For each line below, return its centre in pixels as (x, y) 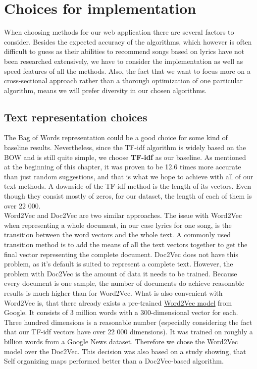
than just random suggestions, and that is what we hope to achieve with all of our (129, 176)
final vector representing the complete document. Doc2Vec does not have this (121, 254)
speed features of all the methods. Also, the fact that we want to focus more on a (127, 71)
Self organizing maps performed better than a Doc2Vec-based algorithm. (114, 361)
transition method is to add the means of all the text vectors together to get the (126, 244)
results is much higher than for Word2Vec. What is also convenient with (113, 292)
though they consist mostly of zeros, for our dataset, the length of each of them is (128, 196)
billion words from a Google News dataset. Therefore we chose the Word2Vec (121, 341)
